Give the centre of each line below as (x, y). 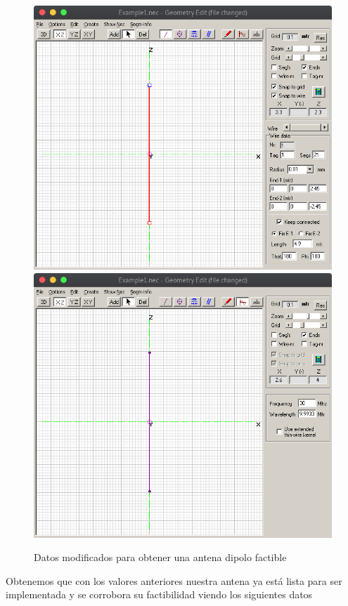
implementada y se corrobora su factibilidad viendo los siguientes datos (159, 594)
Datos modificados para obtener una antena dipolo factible (160, 557)
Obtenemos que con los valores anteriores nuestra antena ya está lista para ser (174, 580)
